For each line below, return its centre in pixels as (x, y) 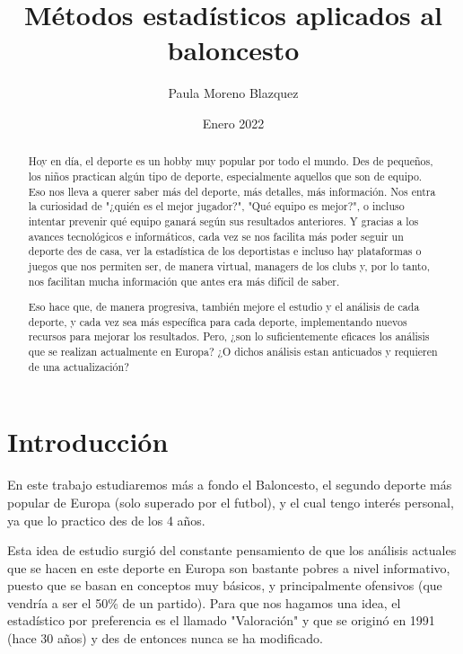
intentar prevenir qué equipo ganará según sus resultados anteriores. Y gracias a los (223, 221)
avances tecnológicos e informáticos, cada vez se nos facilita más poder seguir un (216, 236)
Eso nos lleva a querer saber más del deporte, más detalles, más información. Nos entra (232, 191)
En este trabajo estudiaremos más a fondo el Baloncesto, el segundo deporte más (230, 485)
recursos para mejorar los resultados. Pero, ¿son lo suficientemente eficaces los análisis (229, 336)
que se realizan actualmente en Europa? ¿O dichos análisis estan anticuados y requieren (233, 352)
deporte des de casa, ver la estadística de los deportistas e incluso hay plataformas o (225, 251)
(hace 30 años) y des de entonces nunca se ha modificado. (165, 638)
